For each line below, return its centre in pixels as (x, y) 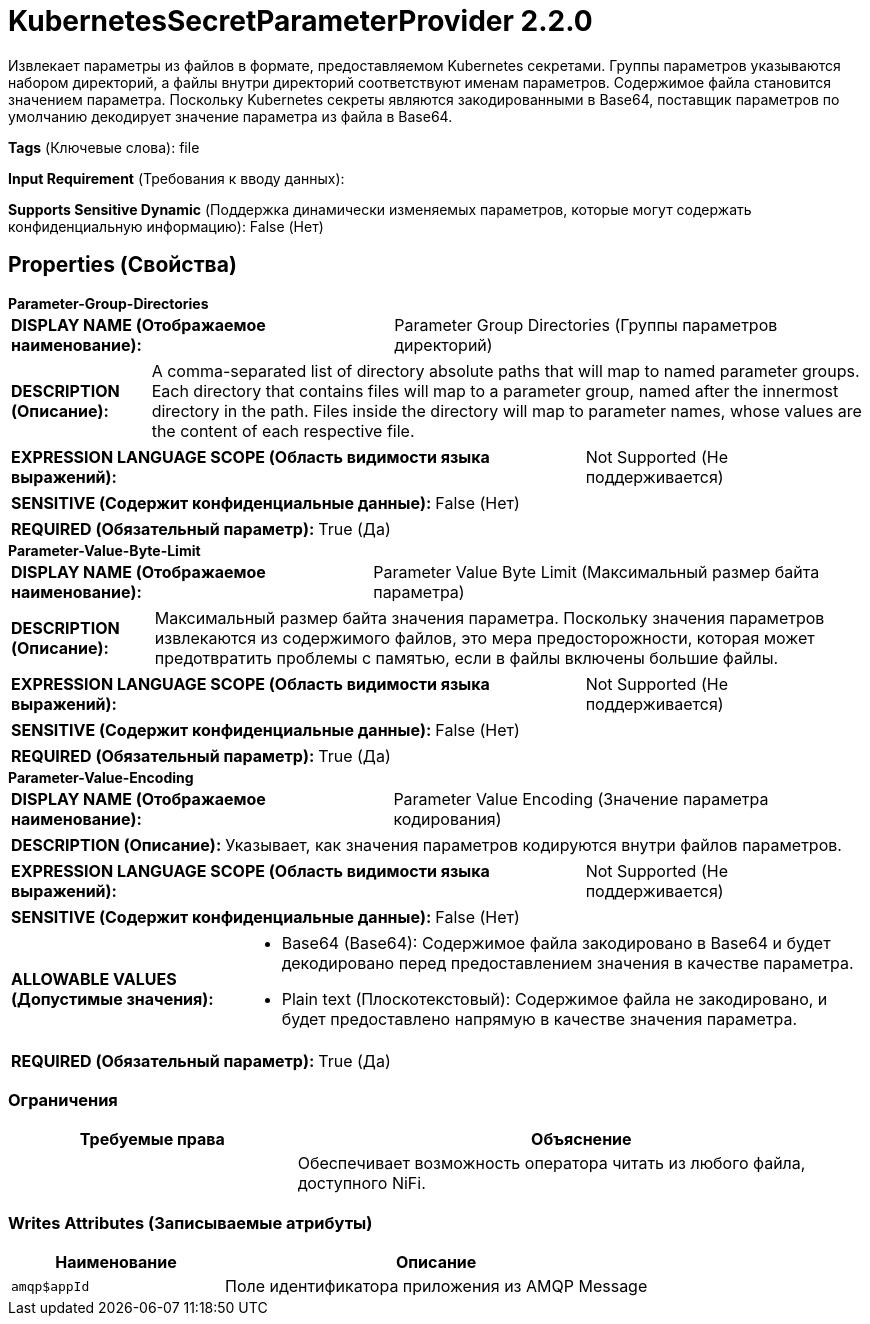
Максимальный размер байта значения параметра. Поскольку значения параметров (489, 617)
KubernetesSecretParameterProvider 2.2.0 (300, 21)
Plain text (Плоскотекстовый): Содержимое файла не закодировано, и (554, 998)
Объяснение (581, 1139)
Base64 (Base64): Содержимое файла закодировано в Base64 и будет (556, 942)
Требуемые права (152, 1139)
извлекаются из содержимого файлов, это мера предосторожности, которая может (484, 637)
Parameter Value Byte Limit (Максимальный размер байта (596, 571)
